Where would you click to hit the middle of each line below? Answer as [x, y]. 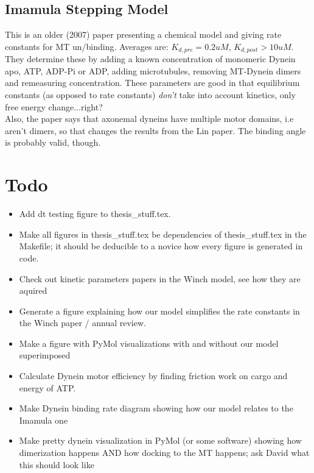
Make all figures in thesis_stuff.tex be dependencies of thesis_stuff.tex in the [163, 234]
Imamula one [44, 420]
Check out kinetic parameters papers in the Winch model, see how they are [160, 278]
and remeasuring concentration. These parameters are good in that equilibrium [152, 83]
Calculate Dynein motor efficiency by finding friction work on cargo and [153, 376]
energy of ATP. [47, 387]
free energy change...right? [54, 106]
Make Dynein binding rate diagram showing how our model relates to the [156, 408]
